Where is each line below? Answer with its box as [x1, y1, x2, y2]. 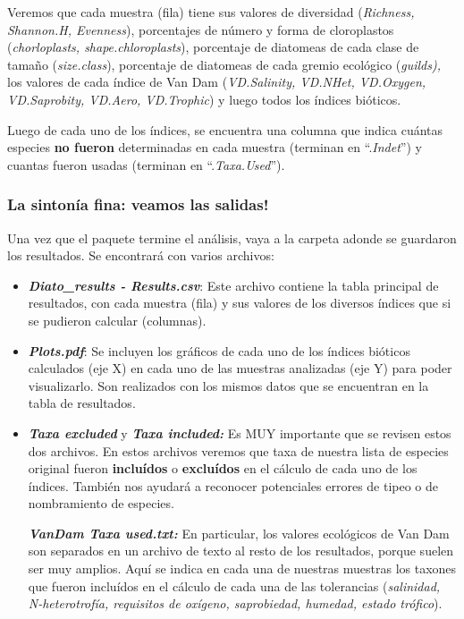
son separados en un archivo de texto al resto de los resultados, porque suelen [28, 541, 454, 560]
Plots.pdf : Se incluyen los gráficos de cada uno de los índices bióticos [28, 341, 410, 360]
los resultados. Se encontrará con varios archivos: [7, 246, 274, 265]
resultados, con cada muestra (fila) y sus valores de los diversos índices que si [28, 293, 451, 312]
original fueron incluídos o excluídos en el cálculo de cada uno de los [28, 459, 418, 478]
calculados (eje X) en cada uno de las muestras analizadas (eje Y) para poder [28, 359, 452, 377]
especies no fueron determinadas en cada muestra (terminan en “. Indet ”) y [7, 138, 422, 157]
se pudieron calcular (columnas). [28, 310, 207, 329]
